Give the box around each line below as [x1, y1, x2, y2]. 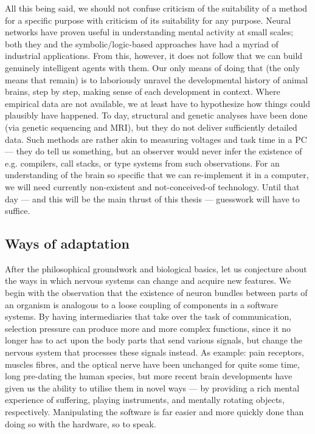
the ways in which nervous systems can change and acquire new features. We [5, 274, 291, 287]
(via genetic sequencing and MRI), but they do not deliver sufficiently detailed [5, 120, 297, 133]
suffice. [5, 204, 30, 217]
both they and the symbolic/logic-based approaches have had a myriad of [5, 37, 279, 50]
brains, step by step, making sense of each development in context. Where [5, 85, 280, 98]
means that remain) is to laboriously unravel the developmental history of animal [5, 73, 308, 86]
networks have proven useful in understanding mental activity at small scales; [5, 26, 294, 38]
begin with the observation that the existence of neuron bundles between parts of [5, 286, 308, 299]
